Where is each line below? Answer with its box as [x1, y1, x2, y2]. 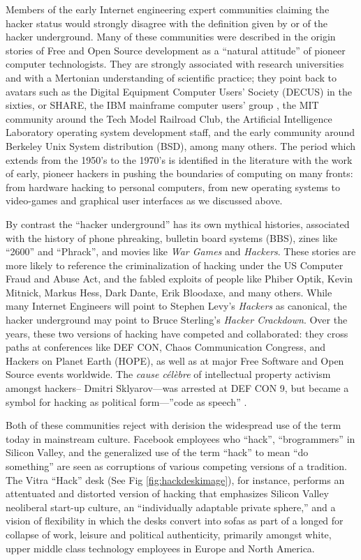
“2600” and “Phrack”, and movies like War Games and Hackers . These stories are [6, 244, 356, 259]
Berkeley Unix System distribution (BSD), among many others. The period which [6, 138, 356, 153]
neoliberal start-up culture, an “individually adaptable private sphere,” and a [6, 499, 336, 514]
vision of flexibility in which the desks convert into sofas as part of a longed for [6, 513, 344, 528]
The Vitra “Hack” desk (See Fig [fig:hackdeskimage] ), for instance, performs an [6, 472, 345, 487]
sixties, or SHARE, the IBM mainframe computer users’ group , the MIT [6, 98, 319, 112]
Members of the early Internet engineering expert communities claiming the [6, 2, 330, 16]
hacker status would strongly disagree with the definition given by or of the [6, 15, 327, 30]
